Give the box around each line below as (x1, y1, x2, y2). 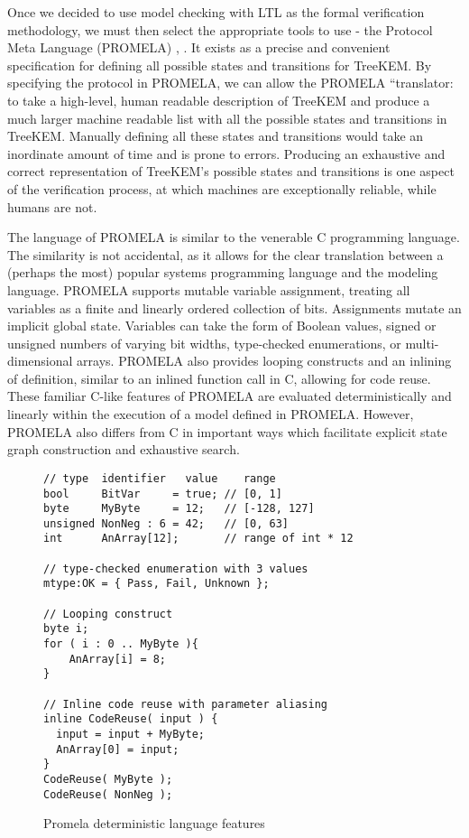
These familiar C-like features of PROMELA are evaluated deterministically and (7, 386, 452, 405)
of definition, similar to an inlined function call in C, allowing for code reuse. (7, 368, 431, 387)
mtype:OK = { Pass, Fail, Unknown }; (43, 577, 270, 591)
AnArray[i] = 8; (69, 652, 167, 666)
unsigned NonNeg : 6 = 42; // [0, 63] (43, 517, 290, 530)
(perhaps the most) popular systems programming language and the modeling (7, 263, 438, 282)
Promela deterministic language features (43, 814, 265, 833)
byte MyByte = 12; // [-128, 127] (43, 502, 315, 516)
